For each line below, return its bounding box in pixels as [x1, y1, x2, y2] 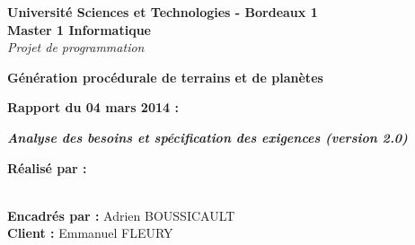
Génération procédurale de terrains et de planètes [7, 67, 323, 86]
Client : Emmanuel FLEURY [7, 223, 173, 242]
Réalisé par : [7, 158, 87, 177]
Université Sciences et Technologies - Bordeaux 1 [7, 3, 318, 21]
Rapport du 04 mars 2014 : [7, 98, 179, 117]
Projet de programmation [7, 38, 145, 57]
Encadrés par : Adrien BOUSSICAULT [7, 206, 235, 224]
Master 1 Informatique [7, 20, 151, 39]
